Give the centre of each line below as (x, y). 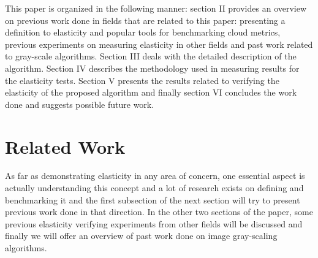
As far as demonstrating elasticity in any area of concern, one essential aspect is (155, 176)
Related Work (65, 146)
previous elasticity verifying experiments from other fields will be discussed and (154, 223)
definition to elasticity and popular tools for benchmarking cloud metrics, (143, 32)
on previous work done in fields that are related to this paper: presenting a (145, 20)
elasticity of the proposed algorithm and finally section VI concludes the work (151, 92)
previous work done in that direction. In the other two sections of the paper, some (159, 212)
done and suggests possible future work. (80, 104)
